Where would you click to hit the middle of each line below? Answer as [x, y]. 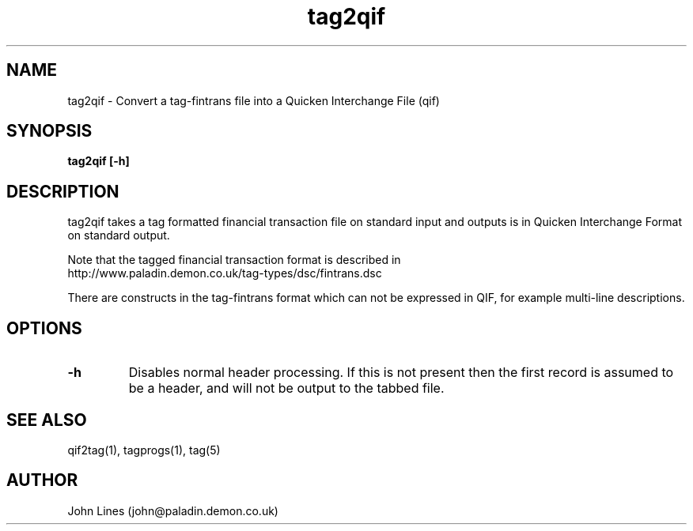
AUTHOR [42, 480]
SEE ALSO [47, 420]
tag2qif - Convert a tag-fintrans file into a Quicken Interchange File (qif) [254, 100]
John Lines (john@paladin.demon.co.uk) [173, 510]
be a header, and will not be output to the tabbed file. [286, 388]
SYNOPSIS [49, 131]
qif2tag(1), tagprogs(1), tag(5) [144, 450]
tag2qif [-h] [98, 161]
